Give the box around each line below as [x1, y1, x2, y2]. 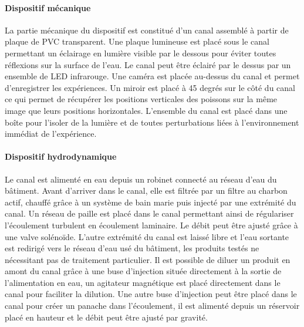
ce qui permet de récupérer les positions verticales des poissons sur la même [5, 93, 278, 105]
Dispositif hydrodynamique [5, 150, 117, 163]
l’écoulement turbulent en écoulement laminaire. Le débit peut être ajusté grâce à [5, 218, 298, 231]
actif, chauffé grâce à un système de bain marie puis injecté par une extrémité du [5, 195, 296, 208]
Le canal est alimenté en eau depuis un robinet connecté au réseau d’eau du [5, 173, 277, 185]
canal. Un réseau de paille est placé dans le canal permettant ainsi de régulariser [5, 207, 294, 220]
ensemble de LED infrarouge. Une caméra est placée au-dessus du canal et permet [5, 70, 300, 82]
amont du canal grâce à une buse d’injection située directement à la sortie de [5, 265, 282, 277]
